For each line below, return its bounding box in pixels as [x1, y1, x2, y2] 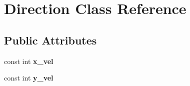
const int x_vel [4, 55, 53, 66]
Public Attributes [4, 32, 97, 47]
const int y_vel [4, 72, 53, 83]
